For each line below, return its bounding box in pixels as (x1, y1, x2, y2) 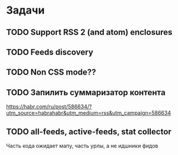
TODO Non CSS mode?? (6, 67, 97, 77)
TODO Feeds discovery (6, 47, 94, 57)
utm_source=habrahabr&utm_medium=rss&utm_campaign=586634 (6, 109, 171, 117)
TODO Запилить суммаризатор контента (6, 87, 166, 98)
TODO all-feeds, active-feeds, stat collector (6, 127, 172, 137)
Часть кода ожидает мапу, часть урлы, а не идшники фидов (6, 142, 158, 149)
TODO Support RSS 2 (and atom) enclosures (6, 27, 173, 37)
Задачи (6, 4, 45, 17)
